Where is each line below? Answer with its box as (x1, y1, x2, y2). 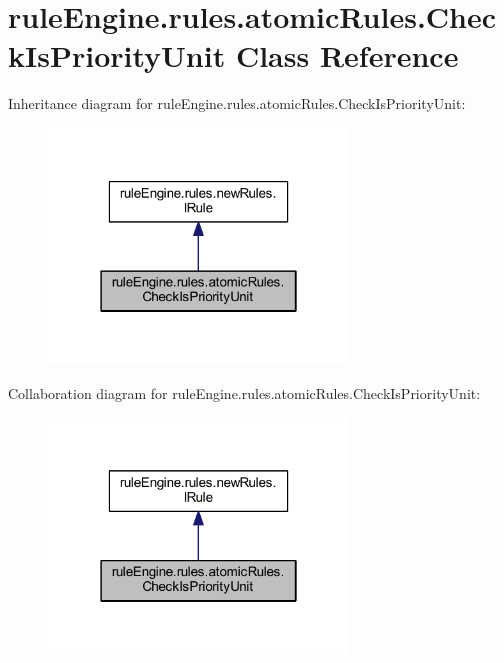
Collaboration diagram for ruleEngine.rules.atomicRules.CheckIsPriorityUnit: (8, 382, 481, 403)
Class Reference (235, 35, 459, 76)
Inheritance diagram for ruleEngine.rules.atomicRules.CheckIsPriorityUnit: (8, 93, 466, 114)
